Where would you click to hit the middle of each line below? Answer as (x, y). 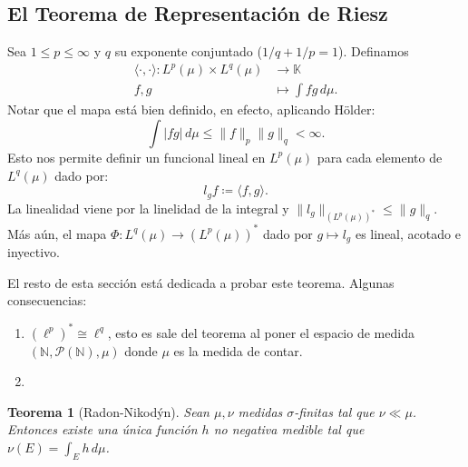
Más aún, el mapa (57, 233)
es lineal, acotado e (408, 233)
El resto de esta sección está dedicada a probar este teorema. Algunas (201, 282)
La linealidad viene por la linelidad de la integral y (148, 208)
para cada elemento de (380, 157)
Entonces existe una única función (102, 429)
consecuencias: (47, 300)
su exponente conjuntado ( (188, 51)
